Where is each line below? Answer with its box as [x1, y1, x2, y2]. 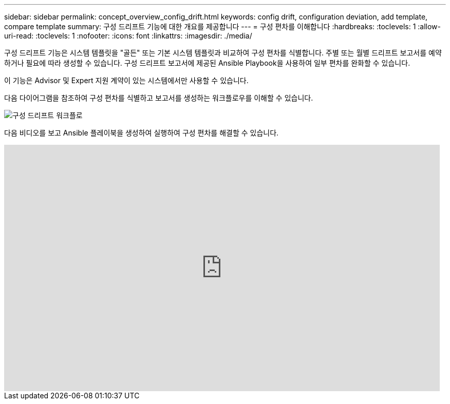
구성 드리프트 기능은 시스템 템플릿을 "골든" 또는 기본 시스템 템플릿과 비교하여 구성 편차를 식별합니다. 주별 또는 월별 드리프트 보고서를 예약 [4, 48, 442, 57]
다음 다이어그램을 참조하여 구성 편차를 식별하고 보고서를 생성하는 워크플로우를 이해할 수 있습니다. [4, 93, 313, 102]
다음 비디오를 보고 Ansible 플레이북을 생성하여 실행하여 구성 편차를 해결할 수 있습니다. [4, 128, 279, 137]
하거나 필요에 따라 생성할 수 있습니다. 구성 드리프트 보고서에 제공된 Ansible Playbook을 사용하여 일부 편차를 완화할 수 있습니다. [4, 59, 410, 67]
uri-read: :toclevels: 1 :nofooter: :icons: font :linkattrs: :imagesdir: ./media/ [4, 31, 252, 40]
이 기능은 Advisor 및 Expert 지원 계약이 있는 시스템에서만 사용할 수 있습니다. [4, 76, 249, 85]
